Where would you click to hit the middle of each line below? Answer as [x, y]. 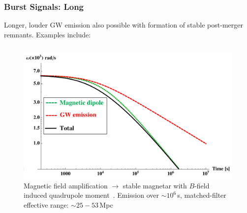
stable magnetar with [155, 185]
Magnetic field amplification [66, 185]
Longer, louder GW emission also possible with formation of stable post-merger [123, 25]
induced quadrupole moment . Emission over [92, 195]
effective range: [46, 204]
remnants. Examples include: [47, 34]
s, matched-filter [202, 195]
